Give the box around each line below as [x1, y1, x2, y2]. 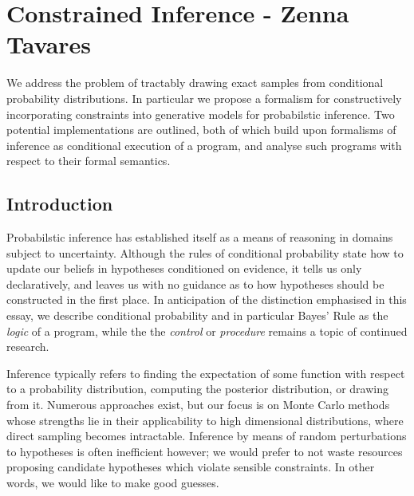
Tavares [6, 28, 92, 61]
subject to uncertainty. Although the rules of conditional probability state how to [6, 244, 404, 261]
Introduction [6, 191, 113, 216]
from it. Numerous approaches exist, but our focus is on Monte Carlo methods [6, 396, 390, 413]
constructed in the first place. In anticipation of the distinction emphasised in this [6, 291, 407, 308]
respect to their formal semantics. [6, 152, 171, 169]
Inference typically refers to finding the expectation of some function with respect [6, 364, 405, 381]
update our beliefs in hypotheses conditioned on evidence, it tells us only [6, 260, 362, 277]
